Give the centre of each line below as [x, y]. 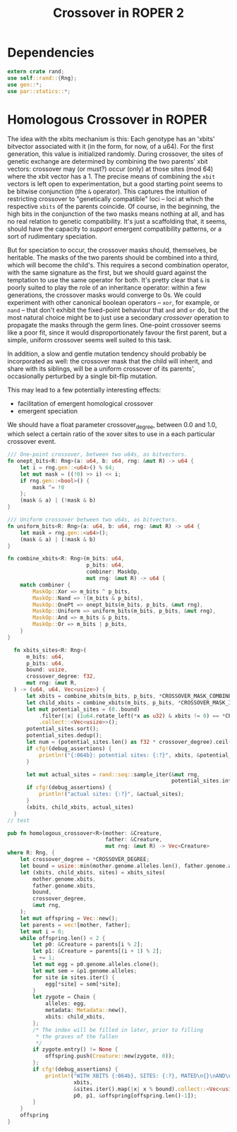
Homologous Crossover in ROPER [107, 120]
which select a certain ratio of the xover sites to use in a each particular [111, 434]
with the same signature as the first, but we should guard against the [107, 272]
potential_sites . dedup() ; [64, 735]
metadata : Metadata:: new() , [86, 1011]
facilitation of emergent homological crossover [85, 404]
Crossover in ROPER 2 [119, 13]
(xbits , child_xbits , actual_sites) [80, 807]
